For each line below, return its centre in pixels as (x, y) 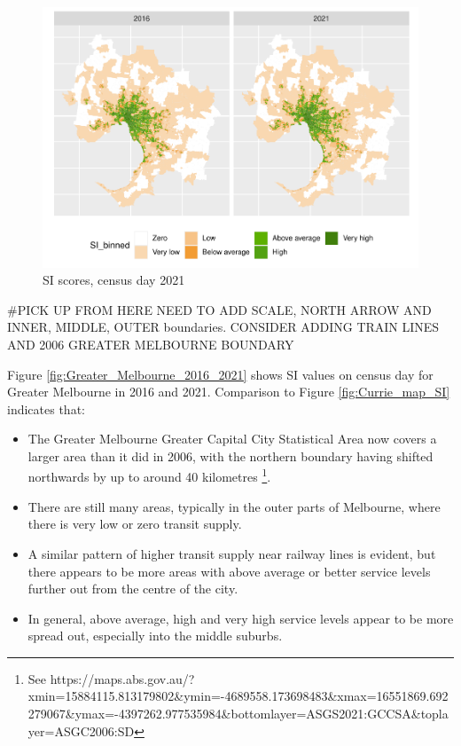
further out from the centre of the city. (133, 589)
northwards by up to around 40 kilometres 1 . (149, 475)
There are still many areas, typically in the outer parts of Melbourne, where (234, 506)
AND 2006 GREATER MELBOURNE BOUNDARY (151, 344)
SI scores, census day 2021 (114, 280)
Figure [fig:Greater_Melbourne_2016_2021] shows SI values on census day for (220, 374)
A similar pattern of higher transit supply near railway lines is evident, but (232, 553)
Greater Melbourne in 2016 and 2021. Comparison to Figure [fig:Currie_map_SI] (229, 392)
